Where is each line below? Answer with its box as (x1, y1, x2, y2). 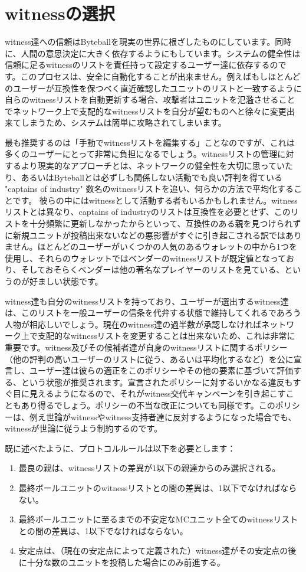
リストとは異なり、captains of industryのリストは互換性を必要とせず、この (5, 205, 291, 218)
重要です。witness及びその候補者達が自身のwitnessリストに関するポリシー (5, 341, 288, 353)
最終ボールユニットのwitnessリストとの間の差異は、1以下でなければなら (18, 481, 297, 493)
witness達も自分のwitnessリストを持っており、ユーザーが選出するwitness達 (5, 295, 289, 307)
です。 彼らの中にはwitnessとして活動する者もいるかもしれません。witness (12, 194, 298, 206)
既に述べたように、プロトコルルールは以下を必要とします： (5, 442, 236, 454)
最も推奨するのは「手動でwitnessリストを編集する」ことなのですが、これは (5, 136, 295, 148)
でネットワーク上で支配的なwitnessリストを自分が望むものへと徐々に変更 (5, 104, 287, 117)
